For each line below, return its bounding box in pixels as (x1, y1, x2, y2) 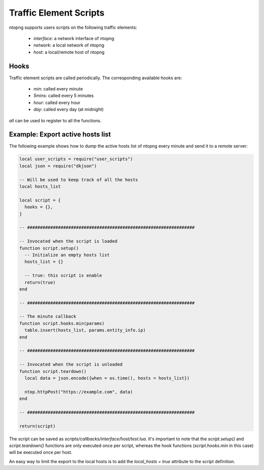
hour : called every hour (33, 99, 81, 105)
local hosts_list (19, 184, 61, 189)
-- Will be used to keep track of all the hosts (19, 177, 138, 182)
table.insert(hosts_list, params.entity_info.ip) (24, 328, 146, 333)
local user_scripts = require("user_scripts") (19, 157, 133, 162)
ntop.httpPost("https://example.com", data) (24, 389, 133, 395)
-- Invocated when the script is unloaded (19, 362, 123, 367)
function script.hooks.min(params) (19, 320, 105, 326)
